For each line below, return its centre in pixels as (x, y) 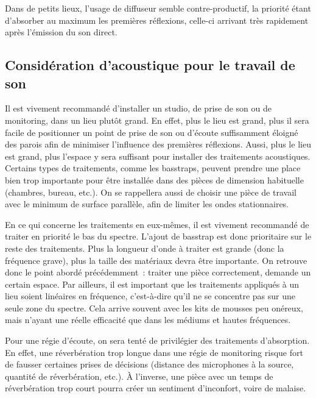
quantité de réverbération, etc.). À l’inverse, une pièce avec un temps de (139, 376)
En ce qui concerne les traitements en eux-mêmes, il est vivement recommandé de (157, 224)
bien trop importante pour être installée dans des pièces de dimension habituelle (154, 179)
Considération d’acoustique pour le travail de (150, 65)
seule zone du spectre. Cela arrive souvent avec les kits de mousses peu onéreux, (154, 307)
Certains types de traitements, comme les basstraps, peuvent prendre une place (153, 168)
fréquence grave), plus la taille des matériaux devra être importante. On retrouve (156, 260)
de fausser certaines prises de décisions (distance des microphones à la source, (149, 364)
